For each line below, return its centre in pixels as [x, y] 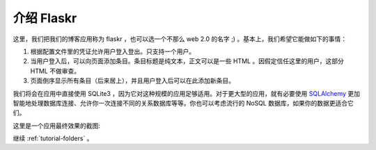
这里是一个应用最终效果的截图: [57, 126]
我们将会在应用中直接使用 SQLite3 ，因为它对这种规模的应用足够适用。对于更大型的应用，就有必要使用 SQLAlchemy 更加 [187, 93]
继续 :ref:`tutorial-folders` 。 [53, 138]
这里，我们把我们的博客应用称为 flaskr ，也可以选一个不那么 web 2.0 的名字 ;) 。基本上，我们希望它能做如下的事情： [180, 39]
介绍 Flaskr [45, 18]
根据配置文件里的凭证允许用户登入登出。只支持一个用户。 [112, 51]
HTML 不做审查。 [55, 71]
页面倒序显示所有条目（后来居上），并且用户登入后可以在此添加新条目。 [132, 81]
